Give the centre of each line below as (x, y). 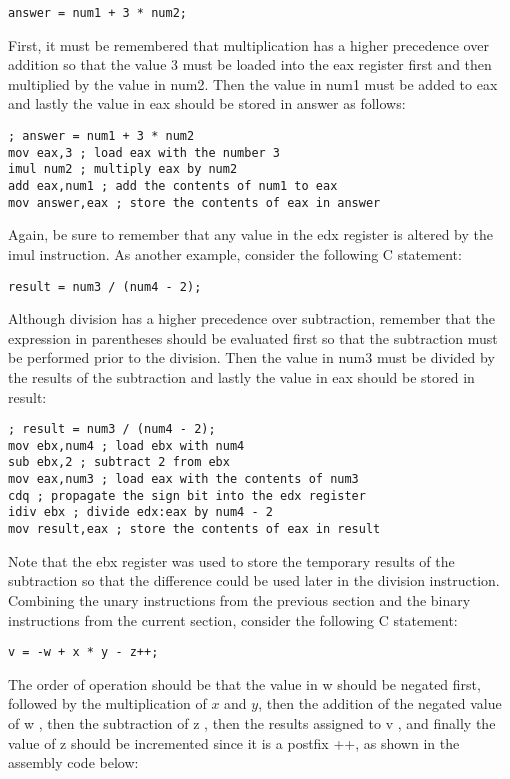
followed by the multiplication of (107, 703)
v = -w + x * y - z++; (83, 652)
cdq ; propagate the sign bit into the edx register (187, 495)
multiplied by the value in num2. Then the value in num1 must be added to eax (253, 83)
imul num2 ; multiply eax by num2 (123, 169)
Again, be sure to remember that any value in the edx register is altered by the (250, 234)
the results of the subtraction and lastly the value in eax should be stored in (241, 376)
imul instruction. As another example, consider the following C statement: (235, 253)
